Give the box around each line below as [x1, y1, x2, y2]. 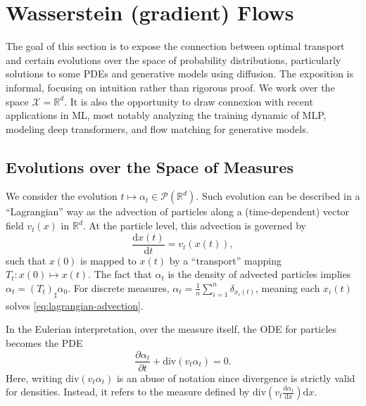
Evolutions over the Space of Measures [6, 156, 294, 177]
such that [6, 253, 46, 267]
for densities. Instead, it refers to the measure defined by [6, 384, 250, 399]
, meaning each [255, 280, 320, 295]
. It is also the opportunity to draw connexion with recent [64, 94, 313, 108]
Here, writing [6, 370, 63, 385]
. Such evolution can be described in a [196, 189, 360, 203]
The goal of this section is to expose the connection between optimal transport [6, 39, 345, 53]
